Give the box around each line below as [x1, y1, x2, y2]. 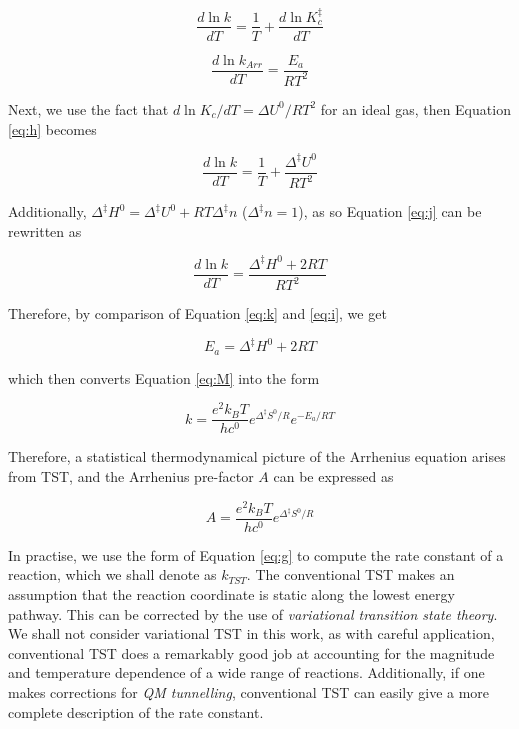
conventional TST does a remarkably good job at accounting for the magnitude [8, 642, 495, 663]
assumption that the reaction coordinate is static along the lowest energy [8, 583, 455, 604]
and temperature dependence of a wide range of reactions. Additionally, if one [8, 662, 485, 683]
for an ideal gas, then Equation [320, 98, 511, 119]
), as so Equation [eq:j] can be [298, 201, 482, 222]
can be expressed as [273, 466, 394, 487]
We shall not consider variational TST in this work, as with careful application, [8, 623, 495, 644]
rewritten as [8, 220, 82, 241]
